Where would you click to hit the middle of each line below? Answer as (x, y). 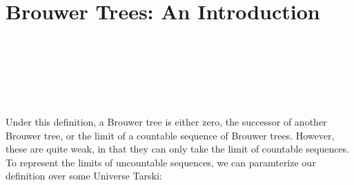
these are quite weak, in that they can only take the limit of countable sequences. (178, 149)
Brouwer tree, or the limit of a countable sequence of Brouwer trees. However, (170, 135)
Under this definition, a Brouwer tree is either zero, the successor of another (166, 122)
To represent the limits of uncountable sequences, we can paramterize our (161, 162)
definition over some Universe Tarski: (84, 176)
